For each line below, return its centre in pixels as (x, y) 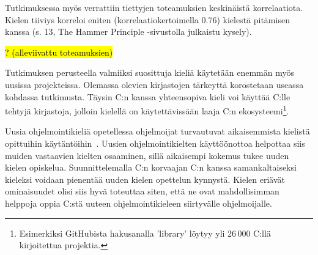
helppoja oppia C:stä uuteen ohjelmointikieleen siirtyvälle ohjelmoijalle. (139, 203)
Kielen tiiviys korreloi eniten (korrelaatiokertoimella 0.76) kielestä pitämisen (147, 19)
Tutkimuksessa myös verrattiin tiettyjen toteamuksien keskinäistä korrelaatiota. (154, 7)
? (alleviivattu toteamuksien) (59, 52)
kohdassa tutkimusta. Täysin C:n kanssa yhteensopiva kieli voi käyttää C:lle (148, 96)
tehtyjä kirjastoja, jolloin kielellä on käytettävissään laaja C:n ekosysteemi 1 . (147, 110)
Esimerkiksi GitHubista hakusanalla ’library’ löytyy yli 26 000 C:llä (145, 233)
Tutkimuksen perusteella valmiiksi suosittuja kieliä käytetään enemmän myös (150, 72)
